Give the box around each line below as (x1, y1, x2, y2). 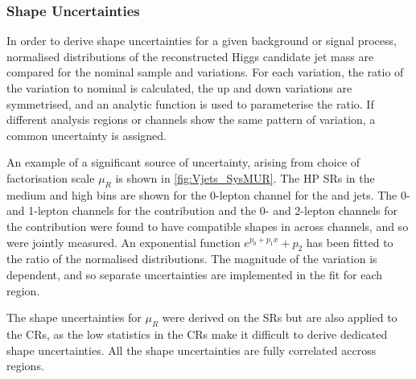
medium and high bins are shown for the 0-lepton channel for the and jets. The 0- (6, 186, 410, 203)
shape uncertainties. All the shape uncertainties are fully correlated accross (6, 341, 377, 358)
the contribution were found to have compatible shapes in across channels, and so (6, 217, 409, 234)
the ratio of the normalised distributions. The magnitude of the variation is (6, 250, 377, 267)
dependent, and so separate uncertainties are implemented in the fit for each (6, 266, 383, 282)
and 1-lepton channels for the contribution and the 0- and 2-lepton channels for (6, 202, 398, 219)
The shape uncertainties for (6, 309, 142, 326)
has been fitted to (306, 233, 393, 250)
